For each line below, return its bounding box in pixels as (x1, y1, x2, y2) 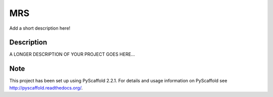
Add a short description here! (9, 25, 71, 31)
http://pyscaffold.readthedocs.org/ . (9, 84, 83, 90)
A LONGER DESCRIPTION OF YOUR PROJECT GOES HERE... (9, 51, 135, 57)
